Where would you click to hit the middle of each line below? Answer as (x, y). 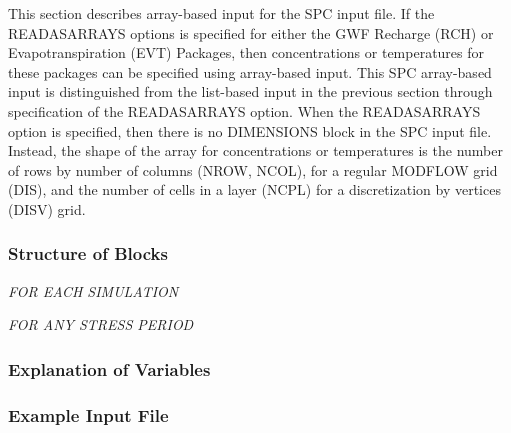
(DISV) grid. (47, 208)
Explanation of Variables (109, 368)
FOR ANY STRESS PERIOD (101, 324)
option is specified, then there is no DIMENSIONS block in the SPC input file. (250, 130)
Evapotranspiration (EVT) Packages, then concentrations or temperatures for (246, 52)
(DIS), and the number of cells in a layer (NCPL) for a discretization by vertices (254, 189)
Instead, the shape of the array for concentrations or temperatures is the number (255, 150)
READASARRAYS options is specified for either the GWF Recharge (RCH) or (251, 32)
